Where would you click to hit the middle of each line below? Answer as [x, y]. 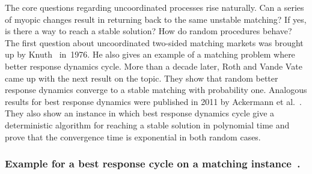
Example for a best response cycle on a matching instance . [153, 163]
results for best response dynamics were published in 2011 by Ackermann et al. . [153, 101]
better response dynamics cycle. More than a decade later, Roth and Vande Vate [154, 66]
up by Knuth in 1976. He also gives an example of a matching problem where [150, 54]
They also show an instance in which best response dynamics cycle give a [140, 113]
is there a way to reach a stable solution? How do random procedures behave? [148, 31]
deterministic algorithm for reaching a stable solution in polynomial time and [147, 124]
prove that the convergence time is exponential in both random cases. [133, 136]
